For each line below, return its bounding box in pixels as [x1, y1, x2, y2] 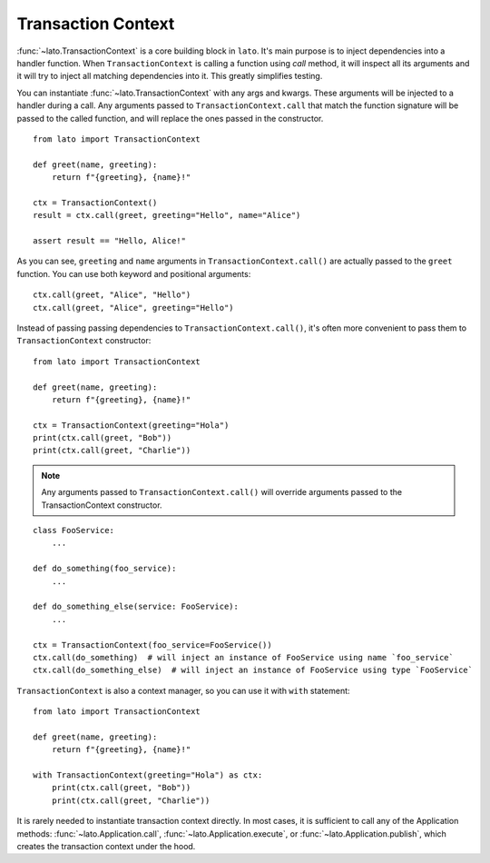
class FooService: [33, 525, 115, 536]
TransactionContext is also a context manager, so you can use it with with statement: [16, 685, 350, 696]
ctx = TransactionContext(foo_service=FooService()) [33, 640, 272, 650]
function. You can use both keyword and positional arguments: [16, 268, 251, 279]
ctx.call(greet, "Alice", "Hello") [33, 290, 191, 300]
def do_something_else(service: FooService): [33, 601, 240, 612]
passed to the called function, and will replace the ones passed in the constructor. [16, 113, 324, 124]
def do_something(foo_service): [33, 563, 177, 574]
